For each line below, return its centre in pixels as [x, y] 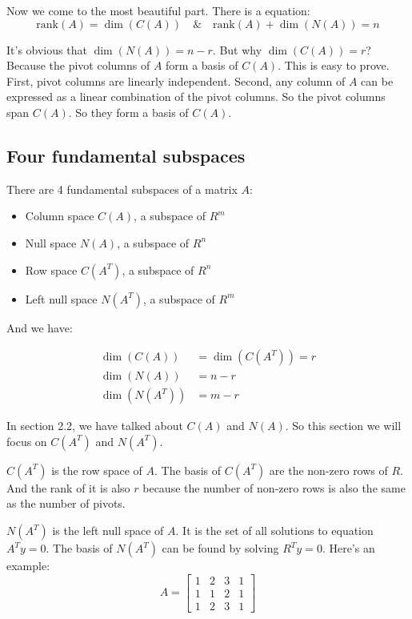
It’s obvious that [47, 49]
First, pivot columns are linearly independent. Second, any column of [176, 80]
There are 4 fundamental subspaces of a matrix [122, 189]
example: [28, 566]
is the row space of [97, 470]
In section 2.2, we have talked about [95, 426]
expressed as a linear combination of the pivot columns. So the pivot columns [196, 96]
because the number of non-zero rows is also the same [274, 487]
